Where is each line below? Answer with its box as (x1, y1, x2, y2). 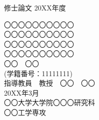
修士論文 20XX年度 (4, 2, 66, 12)
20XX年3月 (4, 87, 39, 98)
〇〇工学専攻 (4, 107, 46, 117)
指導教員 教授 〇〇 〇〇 (4, 78, 95, 88)
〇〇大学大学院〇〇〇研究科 (4, 97, 95, 108)
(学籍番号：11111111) (4, 68, 72, 78)
